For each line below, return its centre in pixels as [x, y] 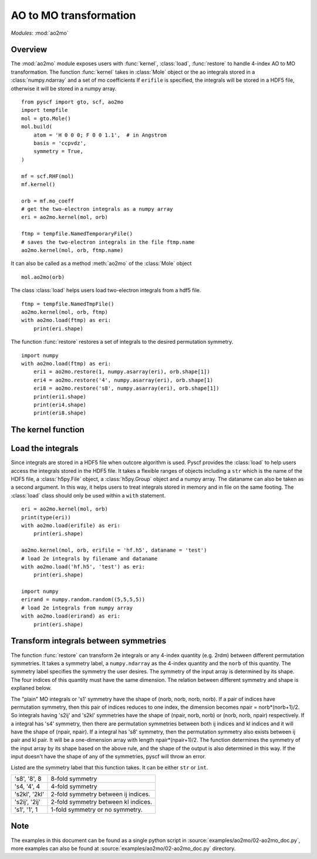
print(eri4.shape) [60, 404]
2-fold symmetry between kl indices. [102, 802]
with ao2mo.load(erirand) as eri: [71, 616]
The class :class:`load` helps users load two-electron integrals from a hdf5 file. [106, 290]
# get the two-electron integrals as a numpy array [97, 209]
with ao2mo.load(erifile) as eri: [71, 525]
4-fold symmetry [74, 787]
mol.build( [37, 127]
